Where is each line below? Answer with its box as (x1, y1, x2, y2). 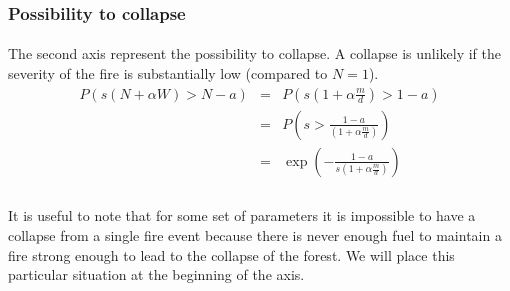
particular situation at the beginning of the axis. (8, 264, 305, 285)
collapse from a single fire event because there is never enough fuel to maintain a (8, 224, 502, 245)
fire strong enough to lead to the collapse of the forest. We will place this (8, 244, 455, 265)
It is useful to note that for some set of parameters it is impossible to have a (8, 205, 476, 226)
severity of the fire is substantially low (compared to (8, 63, 328, 84)
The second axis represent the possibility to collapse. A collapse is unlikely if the (8, 43, 501, 64)
